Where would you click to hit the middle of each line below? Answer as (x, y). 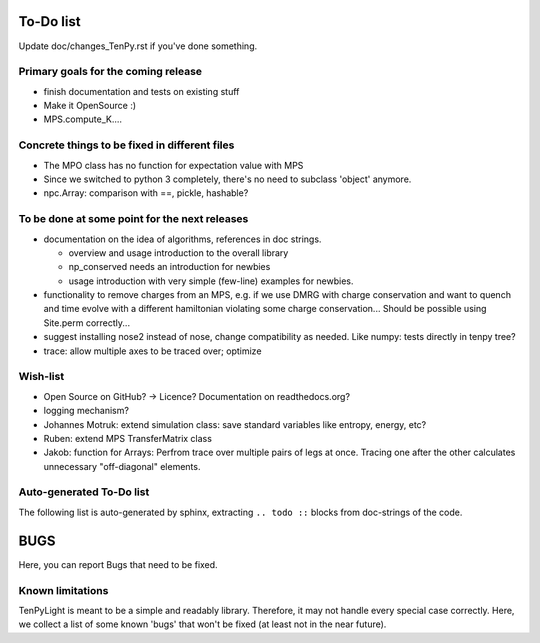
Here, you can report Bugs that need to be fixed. (118, 564)
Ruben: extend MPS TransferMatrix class (127, 438)
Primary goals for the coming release (110, 72)
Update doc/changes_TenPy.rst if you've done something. (138, 46)
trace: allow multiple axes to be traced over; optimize (152, 351)
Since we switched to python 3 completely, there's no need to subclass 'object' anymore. (227, 179)
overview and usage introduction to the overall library (178, 252)
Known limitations (63, 590)
